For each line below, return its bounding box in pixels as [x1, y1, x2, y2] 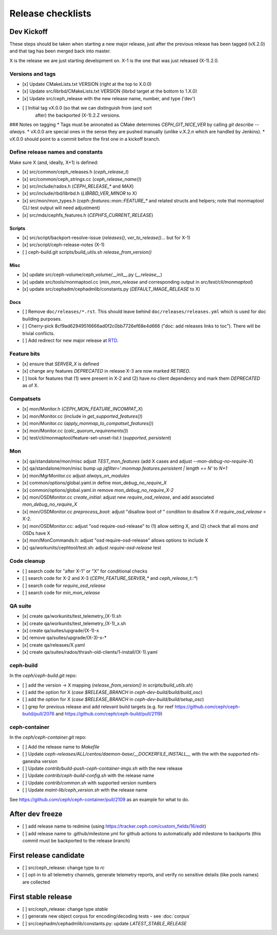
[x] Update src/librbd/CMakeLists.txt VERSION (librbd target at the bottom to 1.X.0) [22, 88, 197, 95]
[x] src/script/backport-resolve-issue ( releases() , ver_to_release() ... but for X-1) [22, 234, 191, 241]
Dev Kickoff [9, 27, 48, 36]
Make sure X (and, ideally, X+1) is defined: [9, 159, 98, 166]
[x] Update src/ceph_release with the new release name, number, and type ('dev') [22, 95, 195, 101]
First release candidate [9, 851, 85, 859]
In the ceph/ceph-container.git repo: [9, 734, 87, 740]
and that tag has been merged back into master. [9, 48, 111, 54]
